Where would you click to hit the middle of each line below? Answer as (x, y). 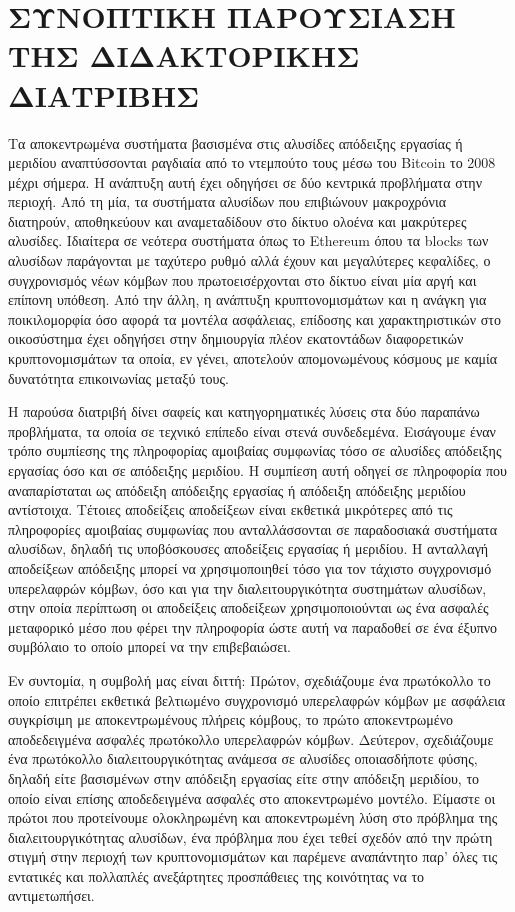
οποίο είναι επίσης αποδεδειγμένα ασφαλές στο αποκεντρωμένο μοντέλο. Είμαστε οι (252, 797)
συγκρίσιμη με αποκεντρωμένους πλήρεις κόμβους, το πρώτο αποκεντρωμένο (231, 719)
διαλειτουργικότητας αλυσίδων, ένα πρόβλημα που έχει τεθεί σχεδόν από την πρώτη (250, 836)
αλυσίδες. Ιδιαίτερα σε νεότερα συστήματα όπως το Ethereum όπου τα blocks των (248, 240)
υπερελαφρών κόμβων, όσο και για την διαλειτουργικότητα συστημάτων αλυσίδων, (247, 587)
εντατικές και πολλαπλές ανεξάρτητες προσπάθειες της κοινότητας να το (216, 875)
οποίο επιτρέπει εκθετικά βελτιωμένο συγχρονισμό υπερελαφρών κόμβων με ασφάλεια (257, 699)
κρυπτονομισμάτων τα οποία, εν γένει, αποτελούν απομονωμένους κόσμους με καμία (253, 358)
